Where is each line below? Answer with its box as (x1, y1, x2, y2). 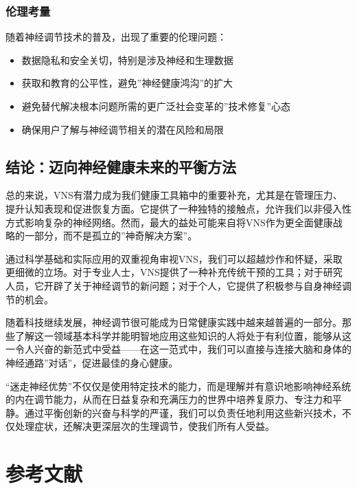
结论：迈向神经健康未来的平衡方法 (5, 155, 236, 177)
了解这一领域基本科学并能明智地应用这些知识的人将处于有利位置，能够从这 (14, 328, 352, 343)
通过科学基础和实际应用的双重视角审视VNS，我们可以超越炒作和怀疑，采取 (5, 251, 343, 265)
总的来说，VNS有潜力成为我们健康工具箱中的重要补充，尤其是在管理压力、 (5, 188, 343, 202)
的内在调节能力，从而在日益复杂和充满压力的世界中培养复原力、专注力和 (5, 392, 332, 406)
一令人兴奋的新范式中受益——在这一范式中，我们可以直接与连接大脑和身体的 (5, 342, 352, 356)
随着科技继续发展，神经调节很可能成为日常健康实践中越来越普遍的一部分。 (5, 315, 342, 329)
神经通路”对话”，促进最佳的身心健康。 (5, 355, 178, 369)
